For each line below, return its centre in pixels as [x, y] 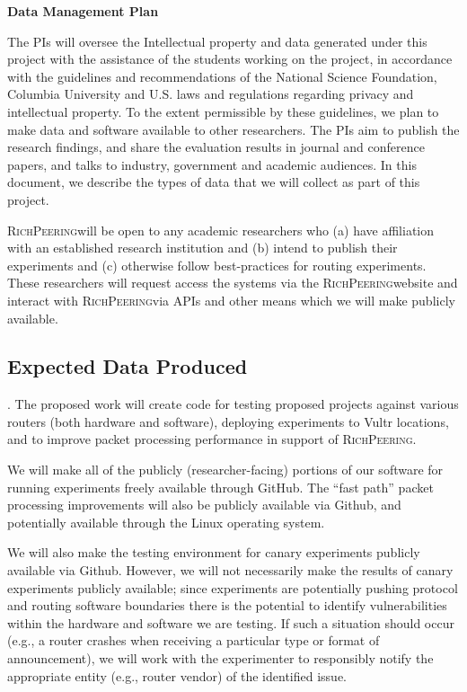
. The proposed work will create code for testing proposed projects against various [233, 404]
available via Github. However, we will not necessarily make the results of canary [230, 570]
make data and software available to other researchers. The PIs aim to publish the [233, 129]
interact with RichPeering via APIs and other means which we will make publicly [231, 300]
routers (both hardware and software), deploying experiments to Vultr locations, [228, 421]
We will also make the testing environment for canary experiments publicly [214, 552]
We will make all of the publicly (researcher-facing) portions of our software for [225, 470]
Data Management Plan [83, 11]
